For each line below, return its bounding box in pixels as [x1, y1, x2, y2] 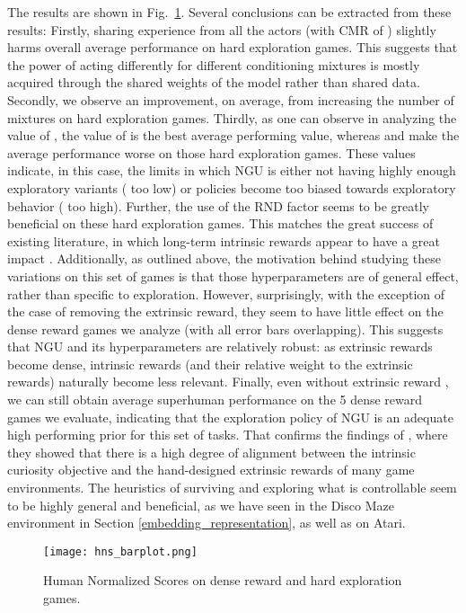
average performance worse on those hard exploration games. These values [7, 143, 416, 162]
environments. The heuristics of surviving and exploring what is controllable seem [7, 478, 457, 497]
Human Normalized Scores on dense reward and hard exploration [43, 571, 402, 590]
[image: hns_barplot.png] [43, 545, 198, 558]
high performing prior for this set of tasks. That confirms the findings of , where [7, 425, 448, 444]
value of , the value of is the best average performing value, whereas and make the [7, 126, 460, 145]
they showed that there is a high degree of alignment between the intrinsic [7, 442, 416, 461]
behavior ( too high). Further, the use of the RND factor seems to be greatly [7, 196, 430, 215]
